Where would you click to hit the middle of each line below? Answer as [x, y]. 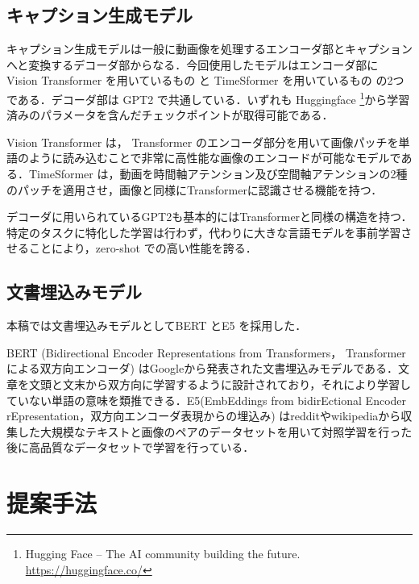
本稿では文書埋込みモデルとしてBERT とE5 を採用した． [157, 325]
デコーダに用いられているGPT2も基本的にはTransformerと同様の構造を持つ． [209, 217]
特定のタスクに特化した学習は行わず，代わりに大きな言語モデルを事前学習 [204, 232]
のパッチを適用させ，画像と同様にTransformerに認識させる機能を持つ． [195, 189]
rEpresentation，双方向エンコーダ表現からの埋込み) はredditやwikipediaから [204, 416]
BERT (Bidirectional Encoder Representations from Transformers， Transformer [206, 352]
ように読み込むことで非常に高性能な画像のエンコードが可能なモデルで [215, 158]
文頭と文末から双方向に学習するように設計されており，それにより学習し [220, 384]
